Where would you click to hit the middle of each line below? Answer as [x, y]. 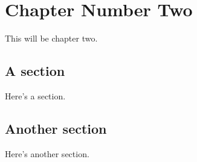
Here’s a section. [35, 95]
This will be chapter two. [51, 38]
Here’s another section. [47, 153]
